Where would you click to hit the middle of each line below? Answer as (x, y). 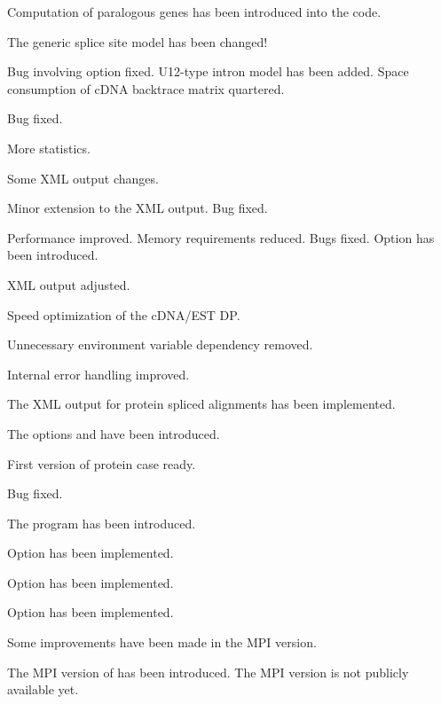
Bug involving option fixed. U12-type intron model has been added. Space (208, 71)
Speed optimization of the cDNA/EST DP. (124, 314)
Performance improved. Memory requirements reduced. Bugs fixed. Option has (221, 237)
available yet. (43, 689)
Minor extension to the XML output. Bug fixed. (138, 208)
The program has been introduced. (102, 523)
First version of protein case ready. (102, 463)
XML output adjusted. (69, 284)
